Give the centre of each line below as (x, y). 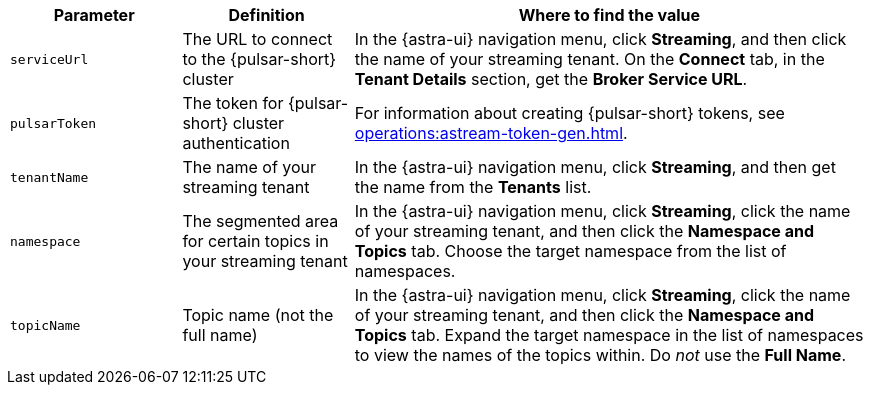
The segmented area (260, 221)
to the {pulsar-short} (259, 59)
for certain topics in (255, 241)
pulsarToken (53, 123)
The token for (233, 103)
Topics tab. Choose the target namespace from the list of (570, 251)
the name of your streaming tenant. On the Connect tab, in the (589, 59)
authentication (236, 143)
